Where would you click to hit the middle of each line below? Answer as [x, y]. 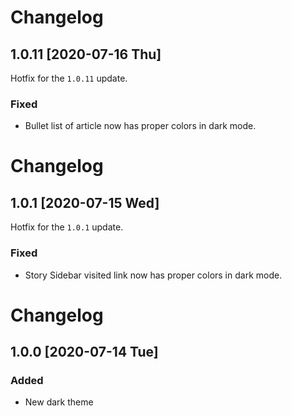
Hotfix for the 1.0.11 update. [69, 78]
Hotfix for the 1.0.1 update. [67, 227]
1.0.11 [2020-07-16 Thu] [86, 54]
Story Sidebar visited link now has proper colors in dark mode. [153, 275]
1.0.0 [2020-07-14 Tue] [84, 352]
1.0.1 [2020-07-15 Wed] [85, 202]
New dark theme [59, 402]
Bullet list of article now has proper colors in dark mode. [140, 126]
